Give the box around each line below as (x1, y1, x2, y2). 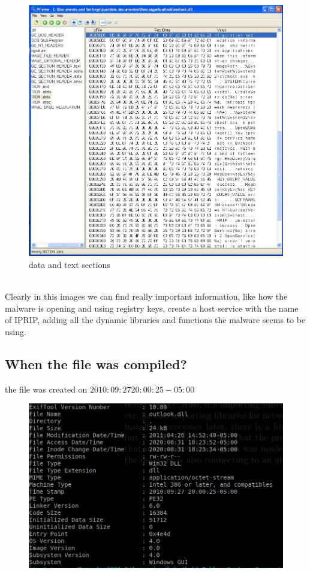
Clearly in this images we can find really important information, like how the (5, 290, 288, 302)
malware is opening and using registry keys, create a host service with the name (5, 301, 299, 314)
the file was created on (5, 382, 88, 395)
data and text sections (29, 258, 110, 270)
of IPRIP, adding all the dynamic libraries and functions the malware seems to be (5, 313, 306, 326)
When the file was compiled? (5, 354, 187, 373)
